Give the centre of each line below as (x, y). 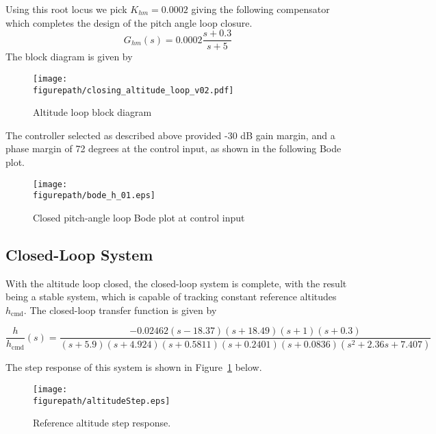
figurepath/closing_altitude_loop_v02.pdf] (133, 90)
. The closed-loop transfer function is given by (120, 310)
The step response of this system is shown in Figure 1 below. (134, 367)
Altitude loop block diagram (92, 112)
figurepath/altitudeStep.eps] (102, 401)
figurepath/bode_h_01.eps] (94, 196)
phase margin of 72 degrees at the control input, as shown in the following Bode (174, 148)
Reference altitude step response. (102, 423)
